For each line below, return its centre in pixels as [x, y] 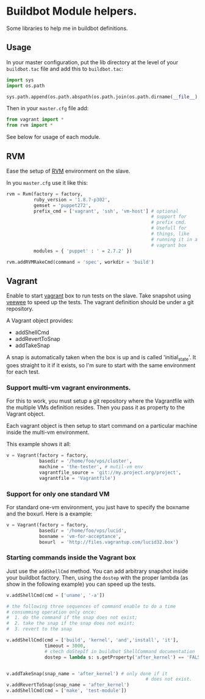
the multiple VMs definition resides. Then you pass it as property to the [95, 408]
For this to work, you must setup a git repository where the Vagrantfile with [100, 401]
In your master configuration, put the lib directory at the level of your [92, 62]
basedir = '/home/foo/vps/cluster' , [85, 461]
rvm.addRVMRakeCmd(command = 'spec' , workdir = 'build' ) [80, 262]
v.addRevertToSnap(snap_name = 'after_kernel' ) [68, 685]
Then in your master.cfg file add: [48, 108]
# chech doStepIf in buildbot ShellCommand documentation [120, 651]
